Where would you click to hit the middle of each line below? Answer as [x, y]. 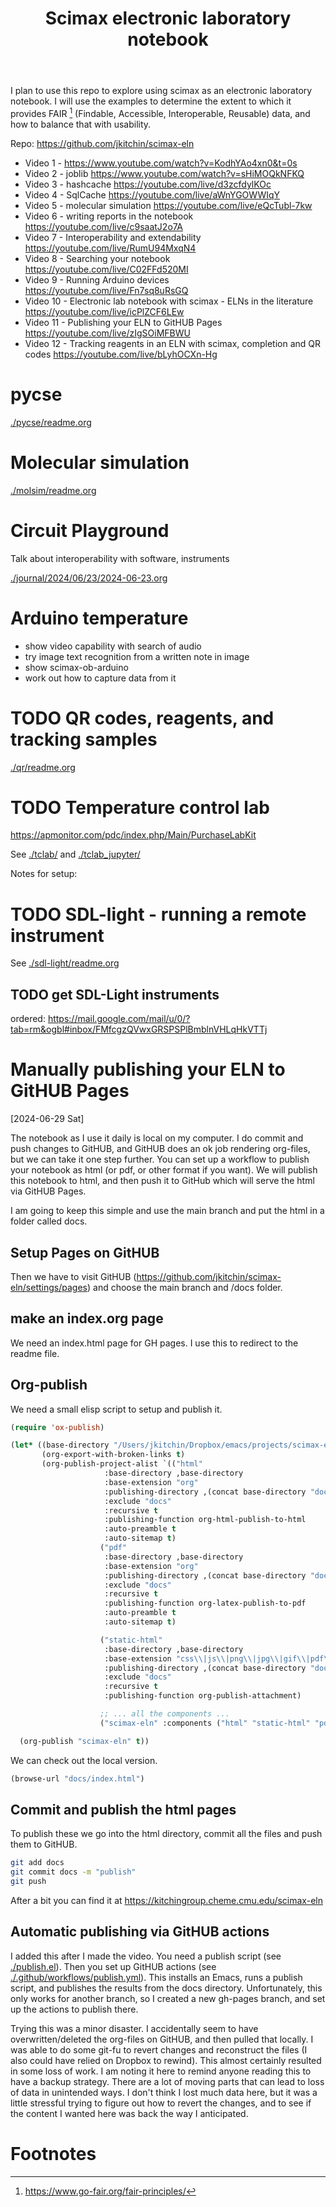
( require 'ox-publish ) [57, 1427]
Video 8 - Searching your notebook [97, 258]
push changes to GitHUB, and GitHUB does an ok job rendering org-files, [160, 1149]
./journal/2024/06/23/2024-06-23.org [89, 578]
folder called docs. [49, 1221]
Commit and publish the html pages [123, 1809]
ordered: [28, 1019]
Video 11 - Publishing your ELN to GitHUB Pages [123, 322]
